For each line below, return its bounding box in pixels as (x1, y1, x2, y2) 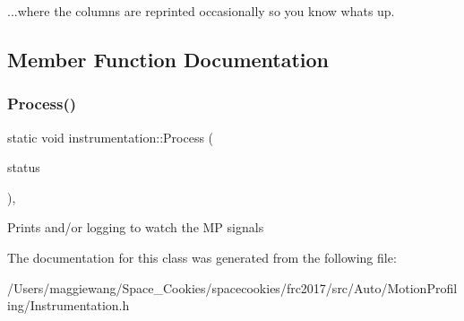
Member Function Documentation (7, 45, 330, 73)
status (7, 158, 40, 177)
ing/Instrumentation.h (7, 296, 130, 315)
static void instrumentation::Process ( (7, 127, 214, 146)
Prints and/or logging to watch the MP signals (7, 218, 264, 237)
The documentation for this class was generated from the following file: (7, 247, 397, 266)
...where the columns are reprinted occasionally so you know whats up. (7, 2, 395, 20)
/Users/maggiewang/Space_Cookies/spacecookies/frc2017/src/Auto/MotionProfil (7, 278, 458, 297)
